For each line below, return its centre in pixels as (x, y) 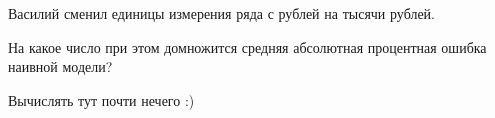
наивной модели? (60, 66)
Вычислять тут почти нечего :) (101, 99)
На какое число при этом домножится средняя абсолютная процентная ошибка (247, 46)
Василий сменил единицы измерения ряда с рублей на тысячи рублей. (222, 13)
